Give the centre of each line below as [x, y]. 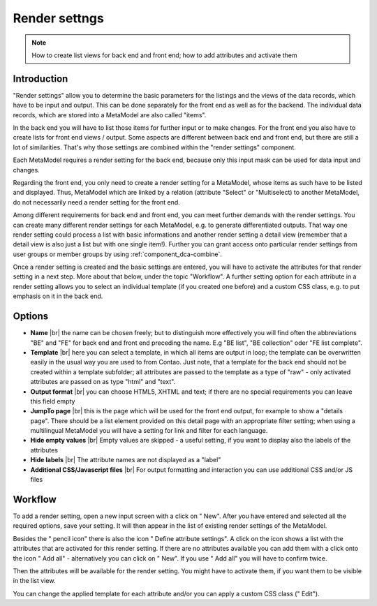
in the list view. [34, 581]
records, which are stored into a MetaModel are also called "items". [110, 114]
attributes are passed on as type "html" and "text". [103, 382]
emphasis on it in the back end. [58, 296]
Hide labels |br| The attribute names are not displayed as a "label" [126, 460]
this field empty [53, 401]
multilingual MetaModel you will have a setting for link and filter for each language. [149, 431]
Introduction [40, 79]
